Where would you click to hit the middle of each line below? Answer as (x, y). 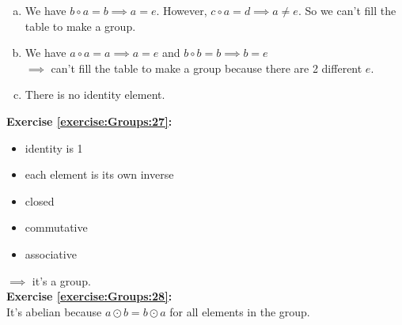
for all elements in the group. (240, 311)
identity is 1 (54, 147)
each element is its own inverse (99, 174)
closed (40, 200)
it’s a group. (61, 280)
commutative (56, 227)
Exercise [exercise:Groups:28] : (89, 296)
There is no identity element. (95, 94)
